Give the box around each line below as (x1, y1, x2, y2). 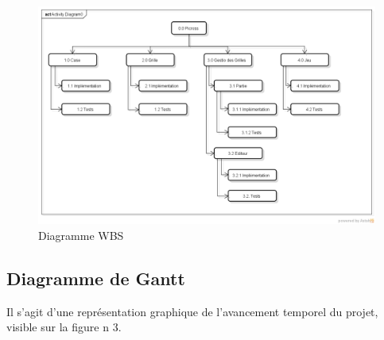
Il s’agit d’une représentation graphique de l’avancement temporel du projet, (6, 303, 378, 319)
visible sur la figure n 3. (6, 319, 122, 335)
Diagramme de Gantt (6, 265, 185, 290)
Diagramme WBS (38, 226, 124, 243)
